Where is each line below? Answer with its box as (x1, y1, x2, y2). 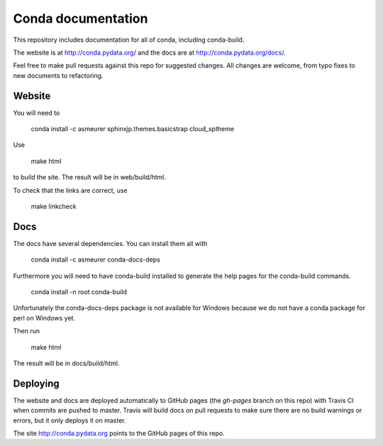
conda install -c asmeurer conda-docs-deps (30, 255, 161, 264)
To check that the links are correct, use (13, 186, 128, 194)
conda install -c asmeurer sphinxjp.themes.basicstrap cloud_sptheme (30, 125, 234, 133)
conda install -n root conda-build (30, 288, 128, 296)
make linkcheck (30, 202, 77, 211)
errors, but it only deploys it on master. (13, 416, 126, 425)
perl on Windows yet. (13, 313, 76, 322)
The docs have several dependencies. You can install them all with (13, 239, 208, 247)
